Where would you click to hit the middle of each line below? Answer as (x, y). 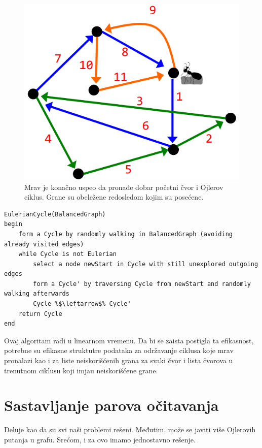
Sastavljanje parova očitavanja (111, 405)
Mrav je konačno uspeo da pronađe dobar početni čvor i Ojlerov (124, 187)
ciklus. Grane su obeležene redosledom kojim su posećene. (114, 197)
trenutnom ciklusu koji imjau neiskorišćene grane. (81, 370)
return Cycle (40, 314)
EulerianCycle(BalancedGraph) (55, 214)
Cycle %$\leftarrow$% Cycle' (82, 304)
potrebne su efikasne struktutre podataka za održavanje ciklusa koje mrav (119, 350)
